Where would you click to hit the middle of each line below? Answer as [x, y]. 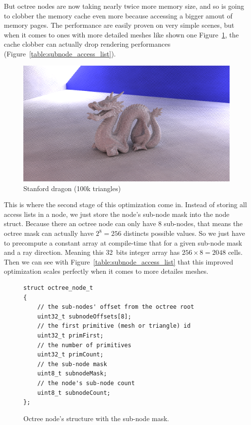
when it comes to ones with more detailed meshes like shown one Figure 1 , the [121, 34]
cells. [235, 252]
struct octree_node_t [58, 288]
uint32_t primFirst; [70, 335]
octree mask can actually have [49, 233]
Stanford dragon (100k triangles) [72, 188]
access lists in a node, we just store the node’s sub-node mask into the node [117, 214]
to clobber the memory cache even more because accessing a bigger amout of [118, 15]
